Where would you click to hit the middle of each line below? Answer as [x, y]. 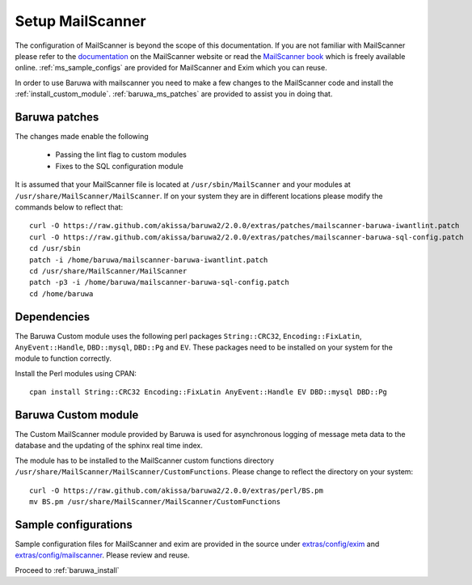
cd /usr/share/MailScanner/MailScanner [108, 271]
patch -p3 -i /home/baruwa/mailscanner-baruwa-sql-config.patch [160, 282]
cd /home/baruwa [61, 294]
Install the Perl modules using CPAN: [76, 373]
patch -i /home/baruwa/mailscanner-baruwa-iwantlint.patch [149, 260]
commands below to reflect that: [69, 207]
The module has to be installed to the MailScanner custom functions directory [145, 460]
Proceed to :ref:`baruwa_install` [67, 570]
